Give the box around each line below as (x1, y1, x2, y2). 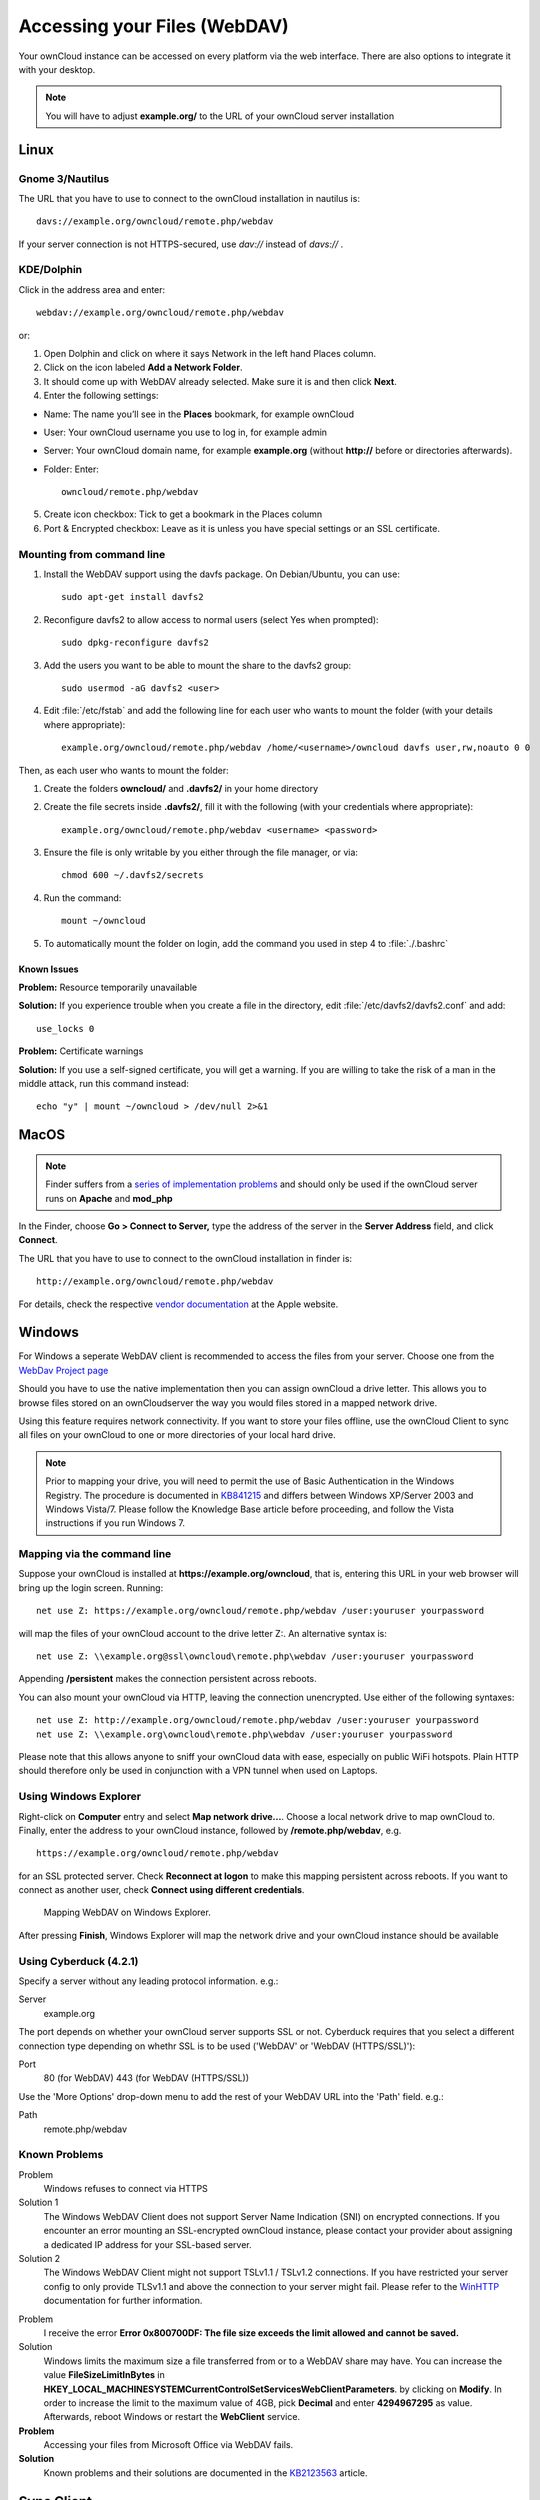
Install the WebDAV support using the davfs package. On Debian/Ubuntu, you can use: (43, 568, 400, 580)
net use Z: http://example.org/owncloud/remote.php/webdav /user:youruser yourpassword (36, 1715, 480, 1726)
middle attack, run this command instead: (18, 1078, 190, 1089)
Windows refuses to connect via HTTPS (43, 2183, 209, 2195)
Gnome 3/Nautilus (18, 171, 110, 185)
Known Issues (18, 963, 79, 975)
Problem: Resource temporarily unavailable (18, 981, 198, 994)
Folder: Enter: (43, 463, 100, 475)
